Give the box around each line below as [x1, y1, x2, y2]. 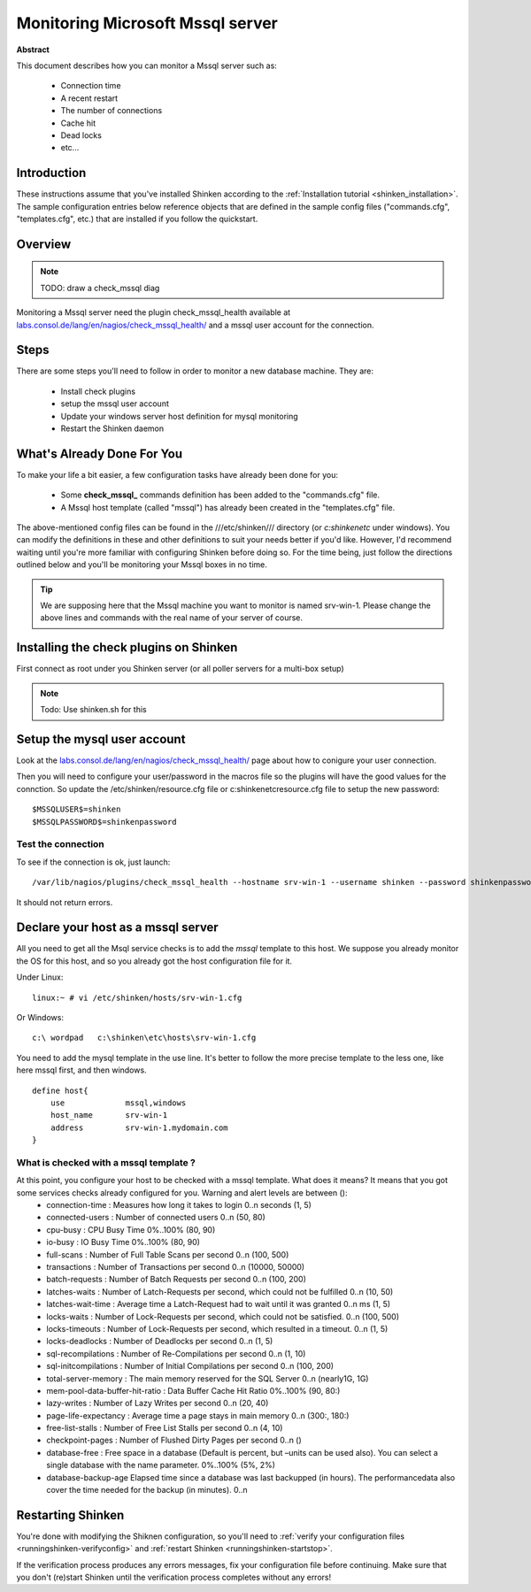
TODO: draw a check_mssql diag [40, 282, 160, 293]
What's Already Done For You [16, 446, 183, 461]
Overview [16, 236, 72, 251]
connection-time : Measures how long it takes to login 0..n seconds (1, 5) [46, 1200, 312, 1211]
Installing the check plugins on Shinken [16, 640, 238, 655]
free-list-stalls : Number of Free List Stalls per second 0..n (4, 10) [46, 1423, 283, 1434]
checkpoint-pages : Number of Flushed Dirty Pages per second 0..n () [46, 1434, 303, 1446]
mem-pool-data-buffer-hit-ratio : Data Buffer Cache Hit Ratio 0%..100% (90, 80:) [46, 1385, 341, 1396]
